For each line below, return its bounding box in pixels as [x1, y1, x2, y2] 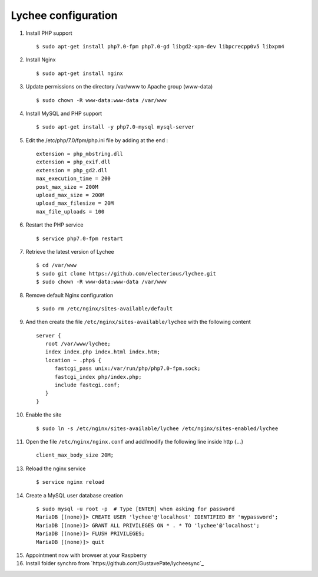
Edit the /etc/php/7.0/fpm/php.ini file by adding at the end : [25, 136, 168, 144]
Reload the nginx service [25, 465, 86, 472]
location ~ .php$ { [45, 357, 102, 363]
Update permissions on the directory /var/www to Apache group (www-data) [25, 83, 213, 90]
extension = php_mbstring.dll [36, 150, 124, 158]
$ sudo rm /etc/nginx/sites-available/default [36, 305, 173, 312]
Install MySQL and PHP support [25, 110, 102, 117]
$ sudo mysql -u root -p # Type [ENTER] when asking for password [36, 505, 235, 512]
